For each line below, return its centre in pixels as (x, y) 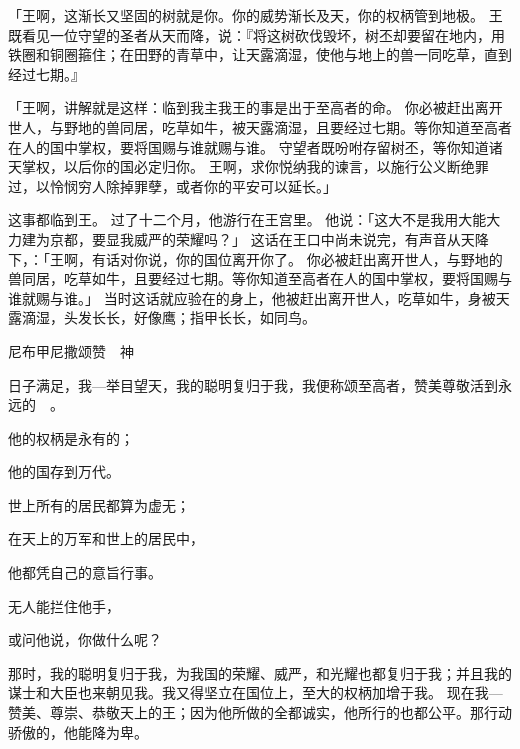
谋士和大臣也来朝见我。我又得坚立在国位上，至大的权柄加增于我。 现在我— (255, 692)
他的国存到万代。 (64, 471)
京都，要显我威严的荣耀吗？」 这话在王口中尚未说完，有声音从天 (262, 238)
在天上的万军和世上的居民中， (106, 538)
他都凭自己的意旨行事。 (85, 572)
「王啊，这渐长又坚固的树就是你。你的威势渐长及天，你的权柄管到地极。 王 (255, 15)
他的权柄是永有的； (71, 437)
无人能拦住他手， (64, 605)
